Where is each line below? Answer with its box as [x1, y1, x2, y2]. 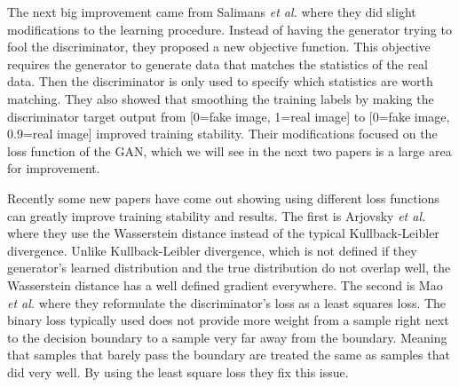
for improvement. [7, 159, 100, 178]
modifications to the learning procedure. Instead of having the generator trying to [7, 20, 452, 38]
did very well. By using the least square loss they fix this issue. [7, 362, 349, 381]
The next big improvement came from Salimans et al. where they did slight [7, 3, 416, 20]
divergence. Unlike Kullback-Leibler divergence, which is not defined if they [7, 241, 417, 259]
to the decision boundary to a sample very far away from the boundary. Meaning [7, 328, 447, 346]
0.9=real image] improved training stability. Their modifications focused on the [7, 124, 438, 143]
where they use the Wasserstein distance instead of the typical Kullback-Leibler [7, 224, 439, 242]
